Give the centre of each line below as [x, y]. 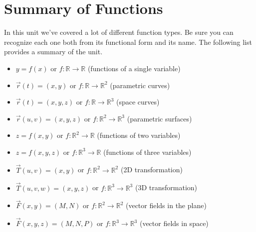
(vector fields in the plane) [166, 205]
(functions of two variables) [139, 135]
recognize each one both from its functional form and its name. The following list [128, 42]
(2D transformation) [151, 170]
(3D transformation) [166, 187]
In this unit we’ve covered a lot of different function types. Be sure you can [119, 32]
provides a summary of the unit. [53, 52]
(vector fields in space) [174, 223]
